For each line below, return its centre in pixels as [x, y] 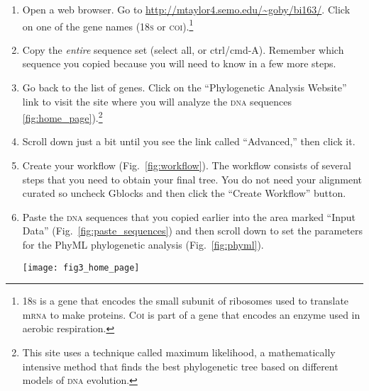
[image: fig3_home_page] [81, 267]
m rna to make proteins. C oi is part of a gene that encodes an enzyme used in [191, 314]
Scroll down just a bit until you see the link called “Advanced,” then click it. [189, 141]
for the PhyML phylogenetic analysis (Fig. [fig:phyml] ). [143, 245]
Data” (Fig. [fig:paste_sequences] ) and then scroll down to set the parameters [193, 231]
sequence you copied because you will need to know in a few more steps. [179, 63]
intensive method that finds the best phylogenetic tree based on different [180, 366]
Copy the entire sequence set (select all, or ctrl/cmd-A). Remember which [183, 49]
